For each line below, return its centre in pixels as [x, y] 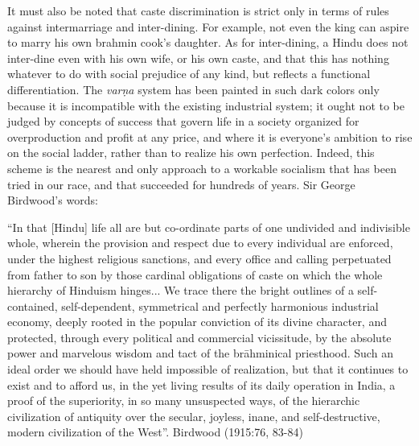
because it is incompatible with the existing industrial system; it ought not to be [206, 105]
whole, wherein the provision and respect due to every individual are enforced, [200, 243]
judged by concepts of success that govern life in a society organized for [183, 121]
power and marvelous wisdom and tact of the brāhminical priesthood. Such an [200, 353]
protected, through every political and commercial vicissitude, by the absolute [199, 337]
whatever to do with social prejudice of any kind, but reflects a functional [189, 74]
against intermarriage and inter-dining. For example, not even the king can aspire [208, 26]
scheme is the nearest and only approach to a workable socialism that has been [202, 168]
